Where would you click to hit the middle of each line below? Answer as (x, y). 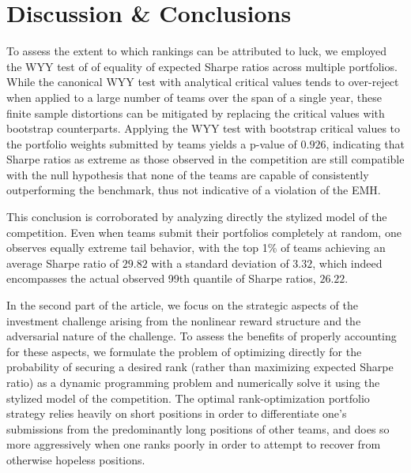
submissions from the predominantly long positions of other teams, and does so (198, 428)
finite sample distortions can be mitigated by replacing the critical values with (196, 113)
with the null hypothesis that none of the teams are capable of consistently (188, 174)
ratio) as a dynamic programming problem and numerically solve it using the (193, 382)
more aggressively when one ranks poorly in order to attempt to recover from (194, 444)
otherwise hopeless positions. (76, 459)
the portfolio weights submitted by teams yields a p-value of (152, 143)
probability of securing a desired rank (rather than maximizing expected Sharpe (200, 367)
